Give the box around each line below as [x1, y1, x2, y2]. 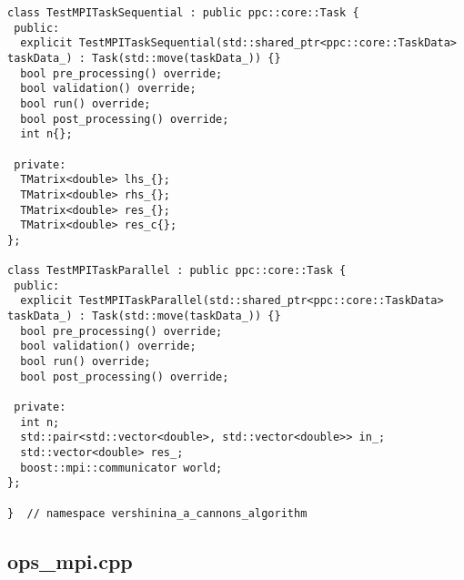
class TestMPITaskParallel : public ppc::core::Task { [7, 264, 347, 278]
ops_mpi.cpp [7, 546, 133, 575]
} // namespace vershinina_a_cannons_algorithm [7, 506, 308, 520]
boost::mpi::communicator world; [20, 461, 223, 474]
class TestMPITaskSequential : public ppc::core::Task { [7, 6, 359, 19]
